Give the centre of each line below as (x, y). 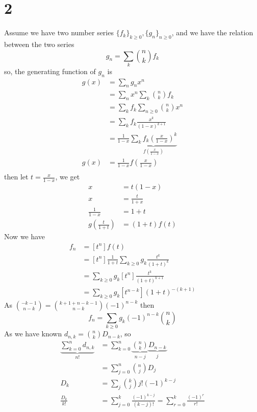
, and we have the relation (212, 32)
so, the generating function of (50, 71)
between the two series (39, 44)
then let (16, 177)
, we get (68, 177)
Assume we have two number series (59, 32)
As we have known (33, 334)
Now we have (25, 236)
